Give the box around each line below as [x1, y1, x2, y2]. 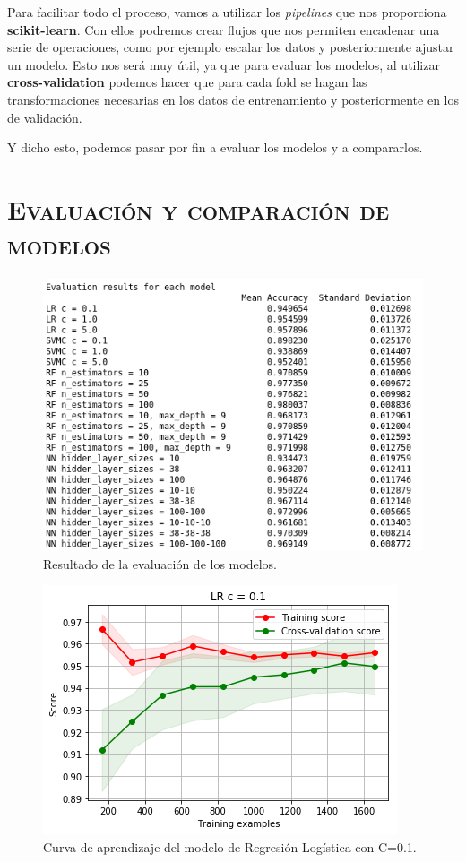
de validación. [7, 108, 82, 126]
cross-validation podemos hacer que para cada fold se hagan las [7, 73, 367, 91]
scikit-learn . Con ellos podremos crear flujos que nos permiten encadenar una [7, 20, 440, 39]
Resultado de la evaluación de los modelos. [43, 554, 277, 573]
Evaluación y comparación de [7, 190, 390, 227]
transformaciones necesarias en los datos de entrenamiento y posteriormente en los [7, 90, 460, 108]
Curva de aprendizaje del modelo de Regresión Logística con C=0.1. [43, 837, 417, 856]
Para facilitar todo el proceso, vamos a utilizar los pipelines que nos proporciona [7, 3, 447, 21]
